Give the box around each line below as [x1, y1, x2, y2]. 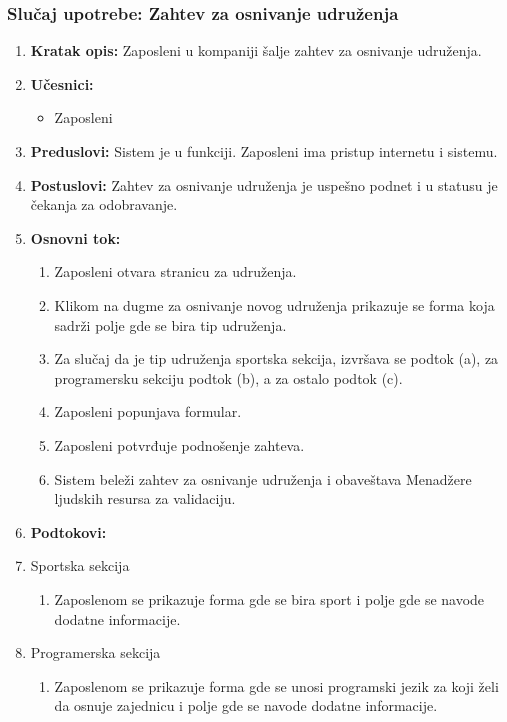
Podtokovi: [30, 521, 107, 542]
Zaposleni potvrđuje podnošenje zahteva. [54, 434, 305, 455]
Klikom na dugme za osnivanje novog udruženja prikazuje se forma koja [54, 294, 495, 315]
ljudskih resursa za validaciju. [54, 488, 236, 509]
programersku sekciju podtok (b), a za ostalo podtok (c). [54, 367, 403, 388]
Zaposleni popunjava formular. [54, 401, 242, 422]
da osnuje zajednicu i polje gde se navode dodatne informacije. [54, 695, 438, 716]
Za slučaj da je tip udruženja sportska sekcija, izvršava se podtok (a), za [54, 348, 499, 369]
